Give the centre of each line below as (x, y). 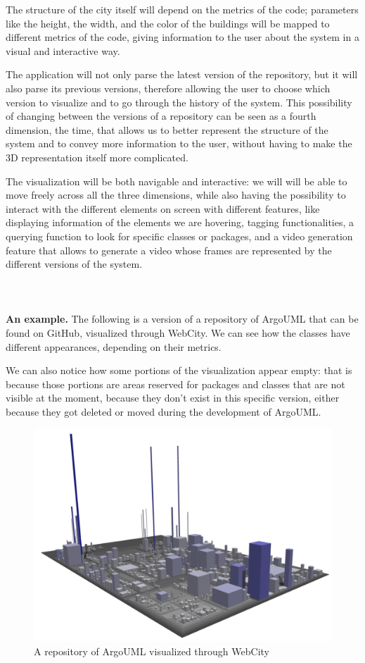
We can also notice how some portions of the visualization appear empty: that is (179, 370)
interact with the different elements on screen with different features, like (163, 208)
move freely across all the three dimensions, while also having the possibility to (176, 195)
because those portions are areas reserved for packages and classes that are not (175, 384)
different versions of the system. (74, 264)
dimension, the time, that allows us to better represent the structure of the (167, 129)
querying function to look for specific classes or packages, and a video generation (179, 236)
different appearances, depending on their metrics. (114, 346)
